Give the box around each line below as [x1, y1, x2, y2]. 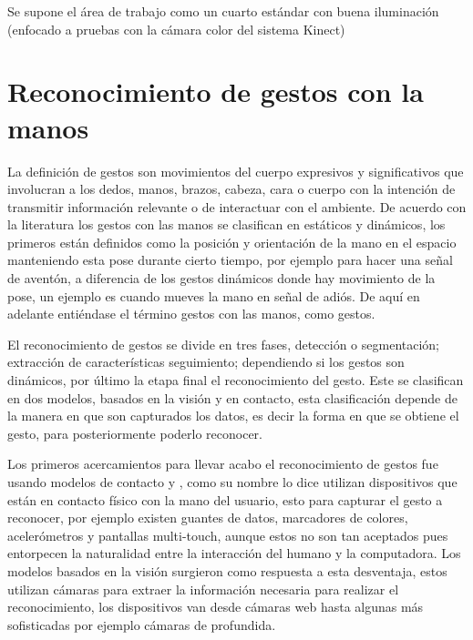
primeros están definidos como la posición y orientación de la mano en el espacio [7, 232, 457, 251]
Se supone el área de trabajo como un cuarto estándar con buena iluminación [7, 2, 439, 20]
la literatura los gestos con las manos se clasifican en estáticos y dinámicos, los [7, 215, 446, 234]
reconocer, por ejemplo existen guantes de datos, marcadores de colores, [7, 508, 408, 527]
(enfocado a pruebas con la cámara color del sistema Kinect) [7, 19, 345, 38]
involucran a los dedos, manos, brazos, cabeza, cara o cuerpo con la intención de [7, 179, 456, 198]
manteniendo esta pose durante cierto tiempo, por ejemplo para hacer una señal [7, 250, 453, 269]
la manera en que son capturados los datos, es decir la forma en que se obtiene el [7, 406, 459, 425]
